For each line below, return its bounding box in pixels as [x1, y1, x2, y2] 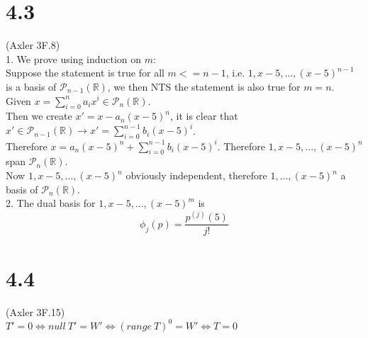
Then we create [6, 108, 72, 123]
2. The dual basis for [6, 196, 96, 210]
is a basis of [6, 79, 57, 94]
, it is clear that [169, 108, 238, 123]
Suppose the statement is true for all [6, 65, 165, 80]
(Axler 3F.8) [6, 38, 60, 52]
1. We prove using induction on [6, 51, 142, 66]
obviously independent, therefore [126, 168, 267, 183]
